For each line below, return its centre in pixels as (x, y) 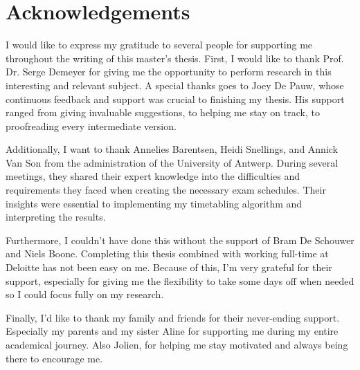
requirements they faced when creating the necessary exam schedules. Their (166, 190)
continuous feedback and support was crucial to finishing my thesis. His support (175, 99)
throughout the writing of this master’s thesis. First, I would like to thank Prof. (175, 58)
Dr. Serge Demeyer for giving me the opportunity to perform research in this (169, 72)
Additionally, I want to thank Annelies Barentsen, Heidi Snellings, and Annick (172, 149)
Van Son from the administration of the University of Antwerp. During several (172, 162)
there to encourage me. (54, 358)
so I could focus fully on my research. (85, 294)
